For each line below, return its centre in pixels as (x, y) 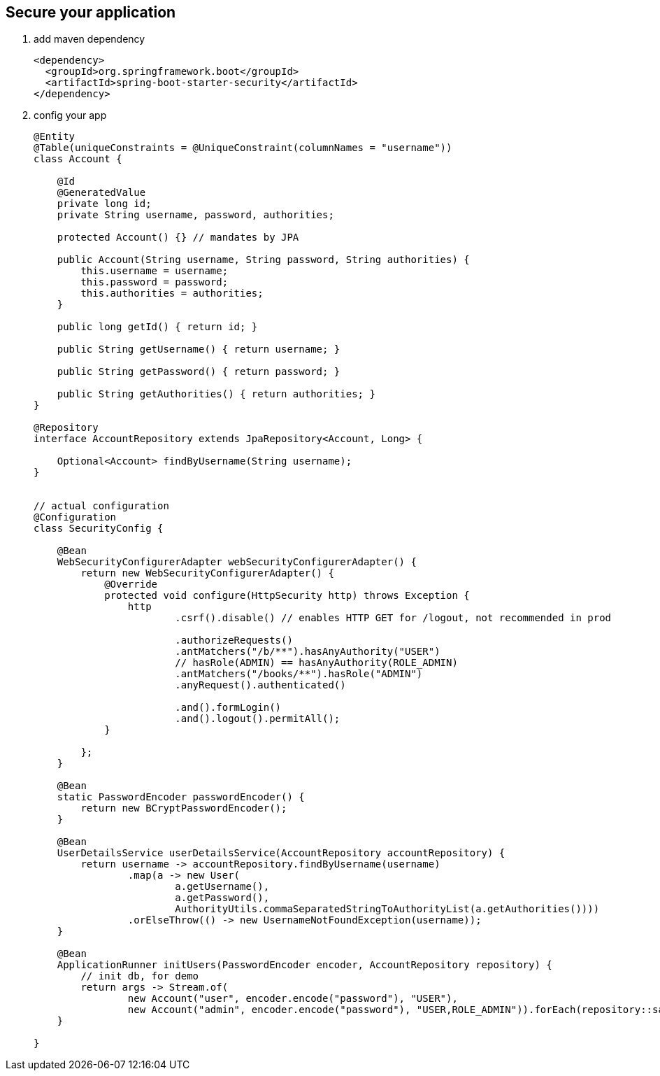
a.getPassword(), (222, 898)
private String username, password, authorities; (195, 215)
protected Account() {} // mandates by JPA (178, 238)
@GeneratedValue (101, 193)
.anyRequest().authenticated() (260, 685)
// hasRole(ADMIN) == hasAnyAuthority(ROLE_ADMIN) (316, 663)
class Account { (78, 159)
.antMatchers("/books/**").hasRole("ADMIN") (299, 674)
